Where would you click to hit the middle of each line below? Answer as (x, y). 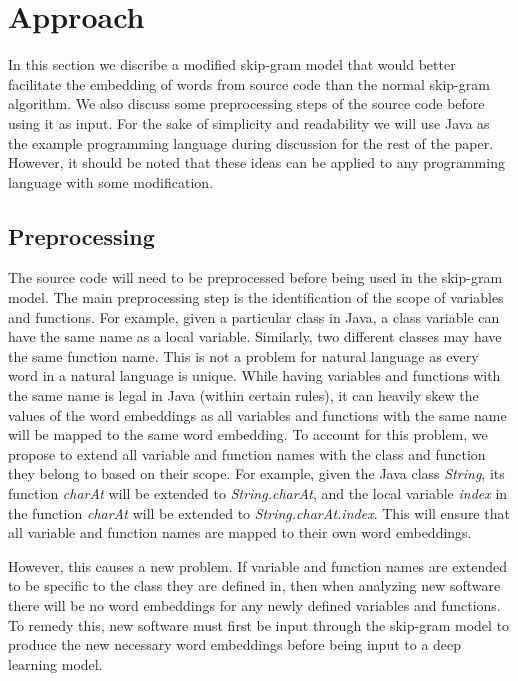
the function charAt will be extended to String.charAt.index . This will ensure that (259, 512)
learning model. (55, 663)
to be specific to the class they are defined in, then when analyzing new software (254, 585)
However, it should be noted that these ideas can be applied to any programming (256, 162)
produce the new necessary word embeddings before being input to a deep (235, 644)
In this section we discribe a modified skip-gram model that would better (232, 64)
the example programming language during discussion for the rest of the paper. (251, 142)
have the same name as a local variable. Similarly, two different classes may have (255, 336)
